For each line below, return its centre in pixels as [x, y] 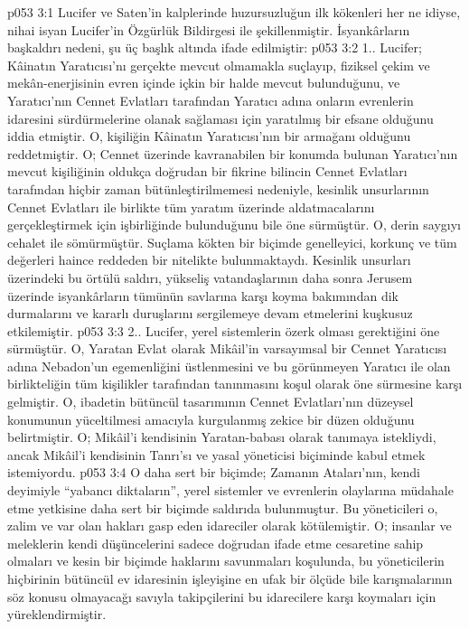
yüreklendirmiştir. [57, 614]
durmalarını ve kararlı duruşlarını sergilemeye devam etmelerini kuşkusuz [210, 313]
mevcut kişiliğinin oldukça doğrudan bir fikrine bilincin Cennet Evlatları [207, 171]
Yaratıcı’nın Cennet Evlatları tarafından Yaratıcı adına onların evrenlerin [211, 100]
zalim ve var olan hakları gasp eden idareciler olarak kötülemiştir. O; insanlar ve [230, 526]
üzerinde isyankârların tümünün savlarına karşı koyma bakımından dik [203, 295]
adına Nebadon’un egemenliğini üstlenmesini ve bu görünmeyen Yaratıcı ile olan [229, 366]
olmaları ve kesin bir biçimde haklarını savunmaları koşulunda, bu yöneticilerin [226, 561]
